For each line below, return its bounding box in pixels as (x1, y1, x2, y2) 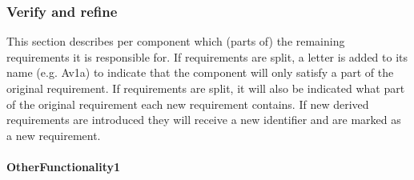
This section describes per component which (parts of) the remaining (6, 33, 345, 50)
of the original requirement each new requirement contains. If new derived (6, 95, 369, 112)
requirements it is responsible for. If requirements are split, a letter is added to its (6, 48, 408, 65)
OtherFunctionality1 (6, 158, 120, 174)
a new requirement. (6, 126, 101, 143)
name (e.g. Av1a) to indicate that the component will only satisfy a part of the (6, 64, 394, 81)
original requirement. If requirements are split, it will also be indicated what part (6, 80, 405, 96)
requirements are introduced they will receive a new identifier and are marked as (6, 111, 401, 128)
